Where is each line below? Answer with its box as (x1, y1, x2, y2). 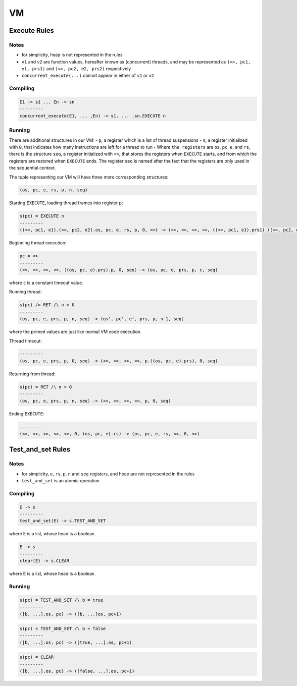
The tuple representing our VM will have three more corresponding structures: (9, 174, 169, 180)
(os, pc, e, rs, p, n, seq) (19, 187, 88, 193)
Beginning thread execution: (9, 240, 67, 246)
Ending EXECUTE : (9, 410, 45, 416)
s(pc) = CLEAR (19, 654, 54, 660)
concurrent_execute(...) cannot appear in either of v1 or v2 (21, 72, 154, 79)
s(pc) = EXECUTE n (19, 213, 64, 219)
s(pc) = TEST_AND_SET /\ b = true (19, 597, 103, 603)
